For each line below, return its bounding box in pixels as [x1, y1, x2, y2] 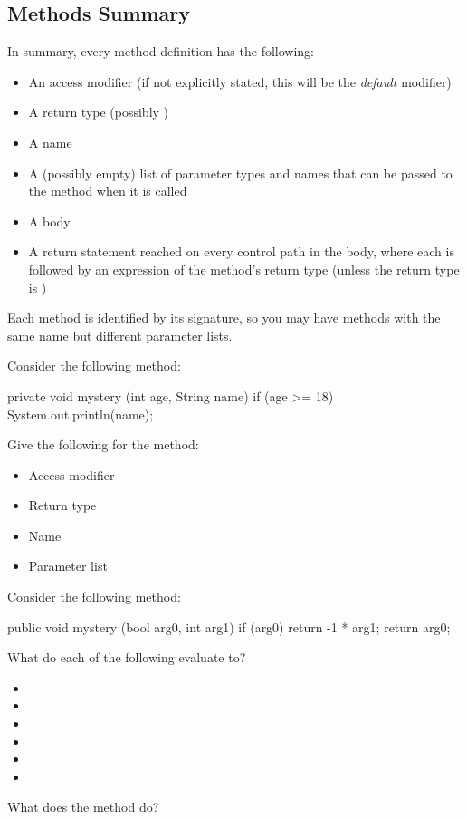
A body [28, 211, 71, 230]
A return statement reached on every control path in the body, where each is [28, 242, 454, 261]
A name [28, 132, 72, 151]
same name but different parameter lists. [7, 325, 233, 344]
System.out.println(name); [7, 404, 154, 423]
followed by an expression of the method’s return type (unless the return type [28, 259, 460, 278]
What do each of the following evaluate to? [7, 648, 246, 667]
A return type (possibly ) [28, 102, 169, 121]
